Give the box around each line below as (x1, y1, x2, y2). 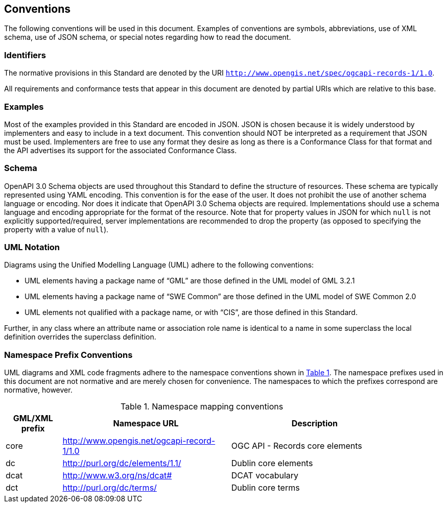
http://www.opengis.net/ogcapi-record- (62, 436, 216, 446)
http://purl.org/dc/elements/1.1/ (62, 458, 181, 469)
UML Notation (4, 242, 60, 253)
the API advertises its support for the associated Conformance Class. (4, 146, 237, 155)
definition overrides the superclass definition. (4, 332, 156, 342)
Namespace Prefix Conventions (4, 349, 133, 360)
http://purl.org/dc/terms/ (62, 482, 157, 493)
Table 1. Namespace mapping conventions (120, 401, 284, 412)
